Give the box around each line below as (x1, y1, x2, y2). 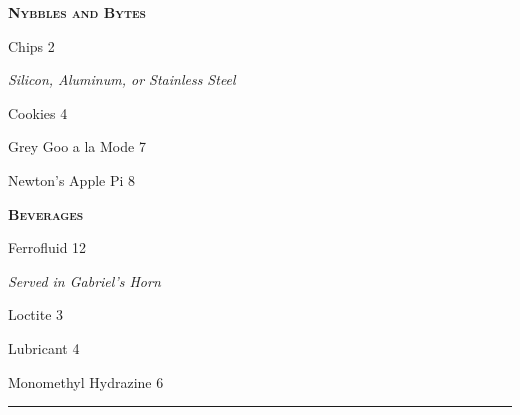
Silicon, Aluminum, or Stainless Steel (8, 69, 236, 90)
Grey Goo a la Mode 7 (8, 136, 146, 157)
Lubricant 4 (8, 337, 80, 358)
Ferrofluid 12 (8, 237, 87, 258)
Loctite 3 (8, 304, 64, 325)
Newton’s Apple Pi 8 (8, 169, 136, 190)
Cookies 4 (8, 102, 68, 123)
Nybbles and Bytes (8, 2, 146, 22)
